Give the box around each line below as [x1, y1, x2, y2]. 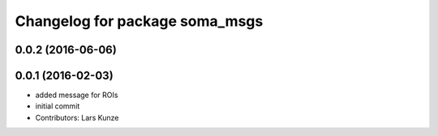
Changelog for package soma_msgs [15, 12, 264, 30]
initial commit [35, 101, 80, 111]
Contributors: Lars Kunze [35, 113, 119, 122]
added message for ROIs [35, 90, 118, 100]
